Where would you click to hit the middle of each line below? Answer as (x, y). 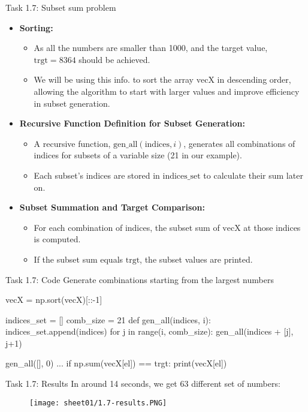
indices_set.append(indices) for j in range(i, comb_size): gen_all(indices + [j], (150, 331)
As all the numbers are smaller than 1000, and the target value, (151, 48)
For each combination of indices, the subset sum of (127, 227)
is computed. (57, 239)
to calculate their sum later (253, 175)
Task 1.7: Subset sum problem (61, 7)
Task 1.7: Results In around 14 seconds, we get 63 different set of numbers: (143, 384)
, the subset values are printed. (196, 259)
